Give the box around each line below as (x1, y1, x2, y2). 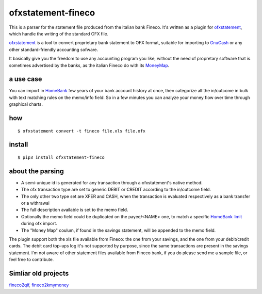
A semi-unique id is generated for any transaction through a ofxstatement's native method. (21, 180, 203, 185)
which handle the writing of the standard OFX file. (9, 31, 109, 36)
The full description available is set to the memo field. (21, 207, 128, 213)
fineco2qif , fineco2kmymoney (9, 282, 69, 288)
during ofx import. (21, 221, 58, 227)
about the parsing (9, 167, 64, 175)
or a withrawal (21, 200, 49, 206)
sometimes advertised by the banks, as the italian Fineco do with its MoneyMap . (9, 62, 169, 68)
